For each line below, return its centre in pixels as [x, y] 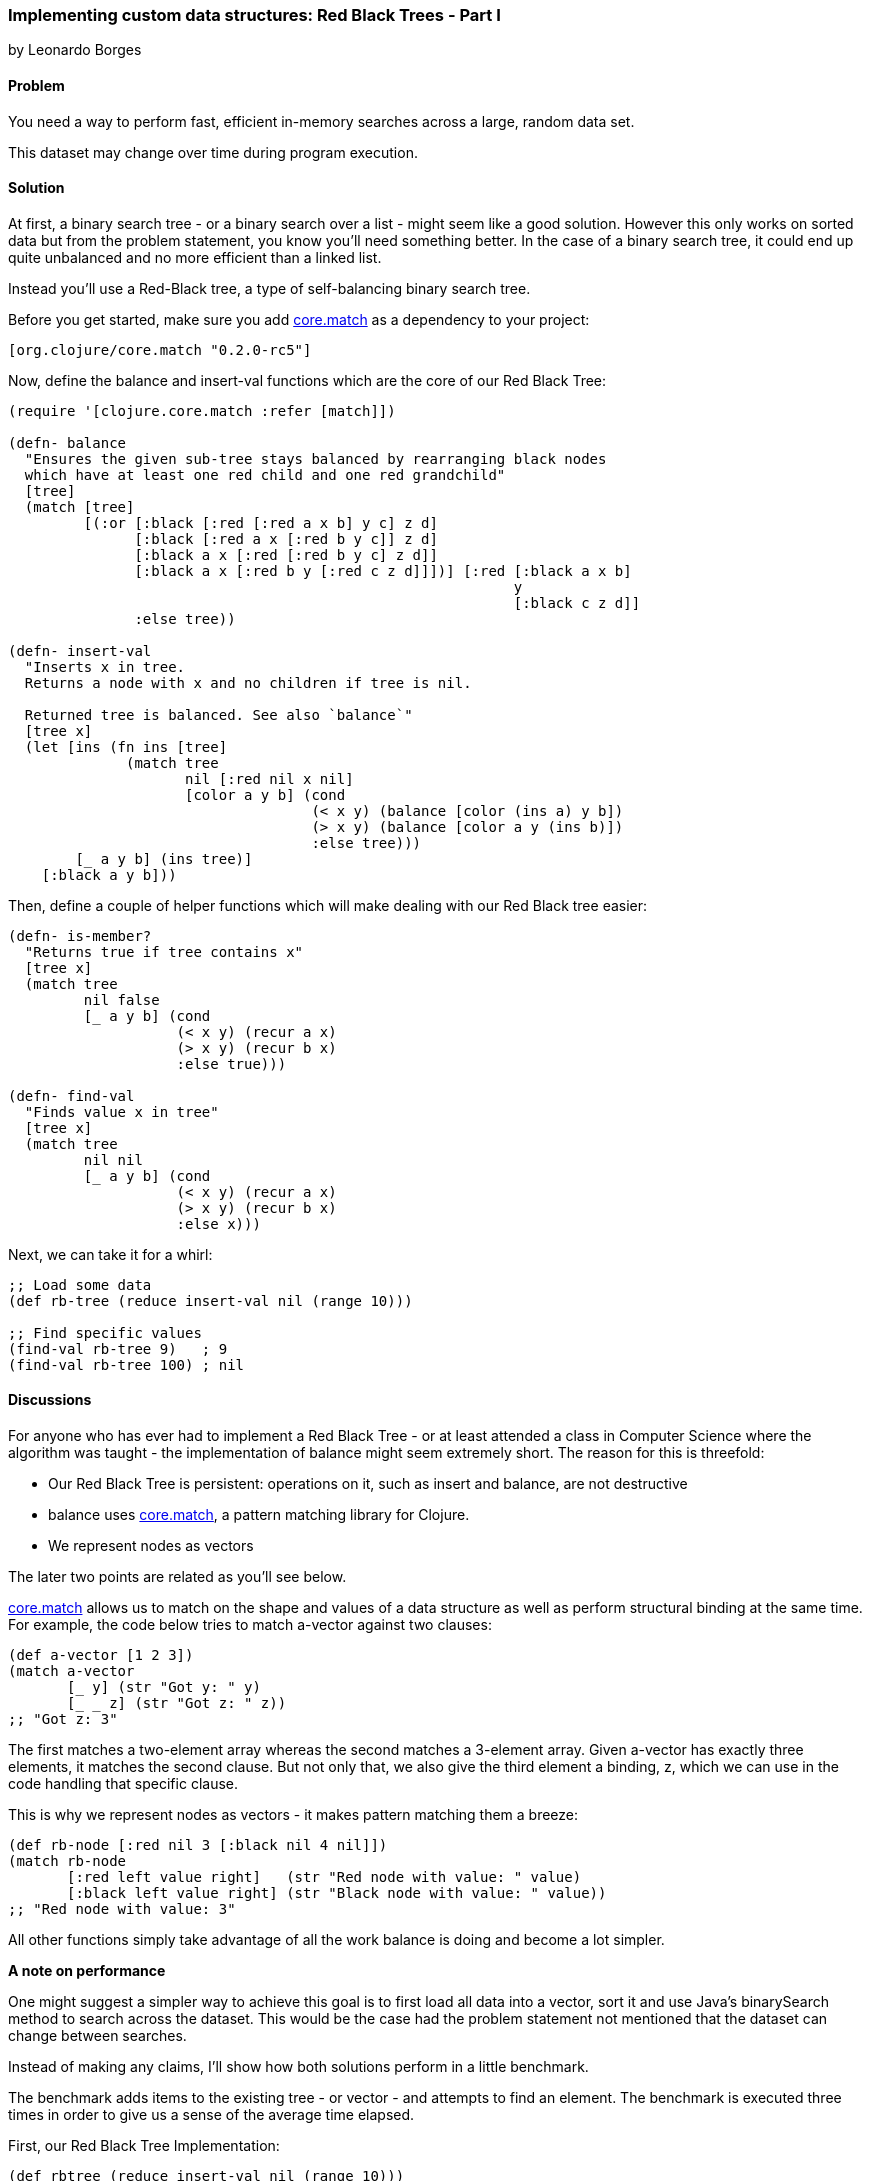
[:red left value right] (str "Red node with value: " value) [324, 1877]
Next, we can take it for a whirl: [110, 1254]
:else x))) [218, 1223]
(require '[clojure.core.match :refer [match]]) [202, 410]
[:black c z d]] [577, 602]
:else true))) [231, 1063]
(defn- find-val [71, 1095]
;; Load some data [80, 1284]
